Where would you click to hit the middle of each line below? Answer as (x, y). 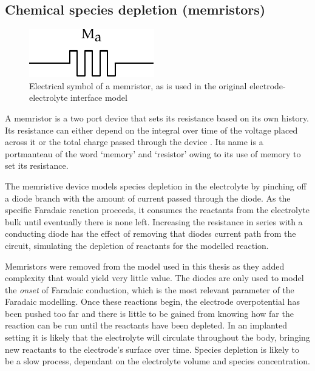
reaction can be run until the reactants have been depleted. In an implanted (146, 325)
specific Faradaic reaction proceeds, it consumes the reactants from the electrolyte (157, 210)
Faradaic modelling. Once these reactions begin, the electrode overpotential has (152, 301)
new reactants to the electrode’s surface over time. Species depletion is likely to (152, 349)
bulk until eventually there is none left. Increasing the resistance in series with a (154, 221)
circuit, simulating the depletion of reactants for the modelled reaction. (137, 245)
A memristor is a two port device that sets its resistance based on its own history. (157, 117)
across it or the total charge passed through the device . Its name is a (134, 142)
